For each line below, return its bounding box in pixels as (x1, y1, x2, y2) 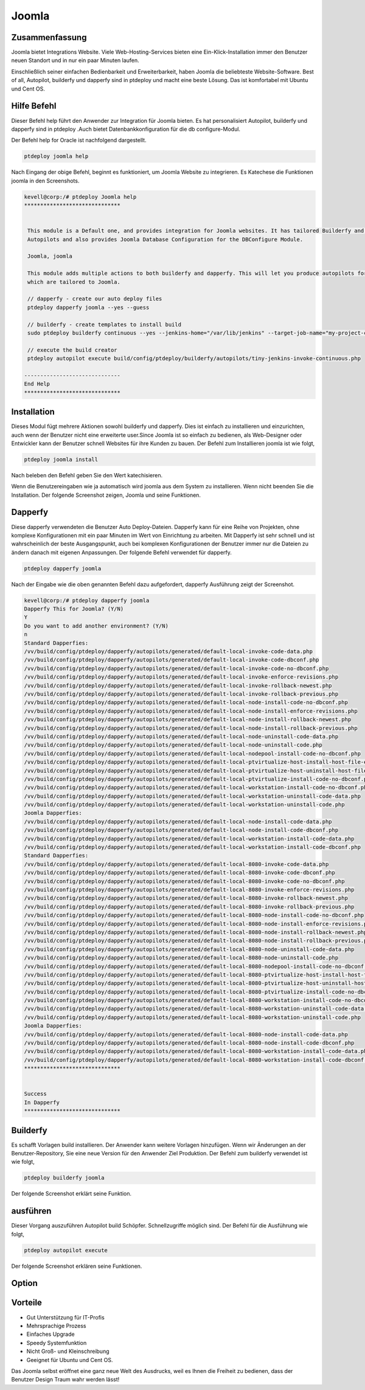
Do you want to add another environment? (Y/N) (24, 622, 169, 629)
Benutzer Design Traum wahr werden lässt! (11, 1376, 120, 1383)
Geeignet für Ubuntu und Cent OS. (26, 1356, 113, 1363)
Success (24, 1090, 47, 1098)
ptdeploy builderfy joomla (24, 1174, 105, 1181)
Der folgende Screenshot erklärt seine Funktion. (11, 1190, 132, 1197)
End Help (24, 381, 50, 387)
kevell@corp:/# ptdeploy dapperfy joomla (24, 596, 150, 604)
